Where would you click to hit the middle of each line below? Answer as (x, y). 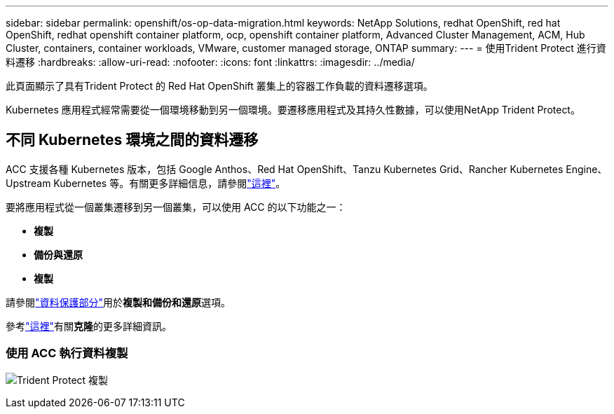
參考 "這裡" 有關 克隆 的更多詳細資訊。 (89, 326)
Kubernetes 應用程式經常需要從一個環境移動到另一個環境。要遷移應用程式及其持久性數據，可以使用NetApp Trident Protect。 (293, 110)
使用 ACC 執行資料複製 (67, 353)
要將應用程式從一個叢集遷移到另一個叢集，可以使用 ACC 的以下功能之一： (176, 207)
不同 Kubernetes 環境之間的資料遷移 (132, 140)
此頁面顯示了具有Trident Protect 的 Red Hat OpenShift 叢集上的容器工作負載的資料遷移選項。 (219, 86)
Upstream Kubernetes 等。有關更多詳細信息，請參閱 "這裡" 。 (146, 183)
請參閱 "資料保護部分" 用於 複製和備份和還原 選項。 (118, 302)
